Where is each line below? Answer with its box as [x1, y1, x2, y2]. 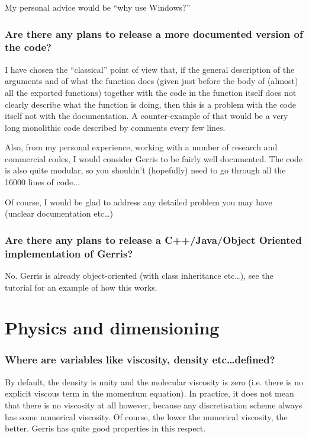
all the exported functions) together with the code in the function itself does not [5, 86, 297, 98]
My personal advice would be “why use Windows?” [5, 1, 191, 13]
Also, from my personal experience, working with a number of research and [5, 141, 278, 153]
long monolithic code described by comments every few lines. [5, 121, 226, 133]
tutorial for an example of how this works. [5, 281, 157, 293]
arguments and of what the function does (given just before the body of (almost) [5, 75, 298, 87]
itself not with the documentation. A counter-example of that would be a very [5, 109, 288, 122]
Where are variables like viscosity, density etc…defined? [5, 352, 275, 367]
